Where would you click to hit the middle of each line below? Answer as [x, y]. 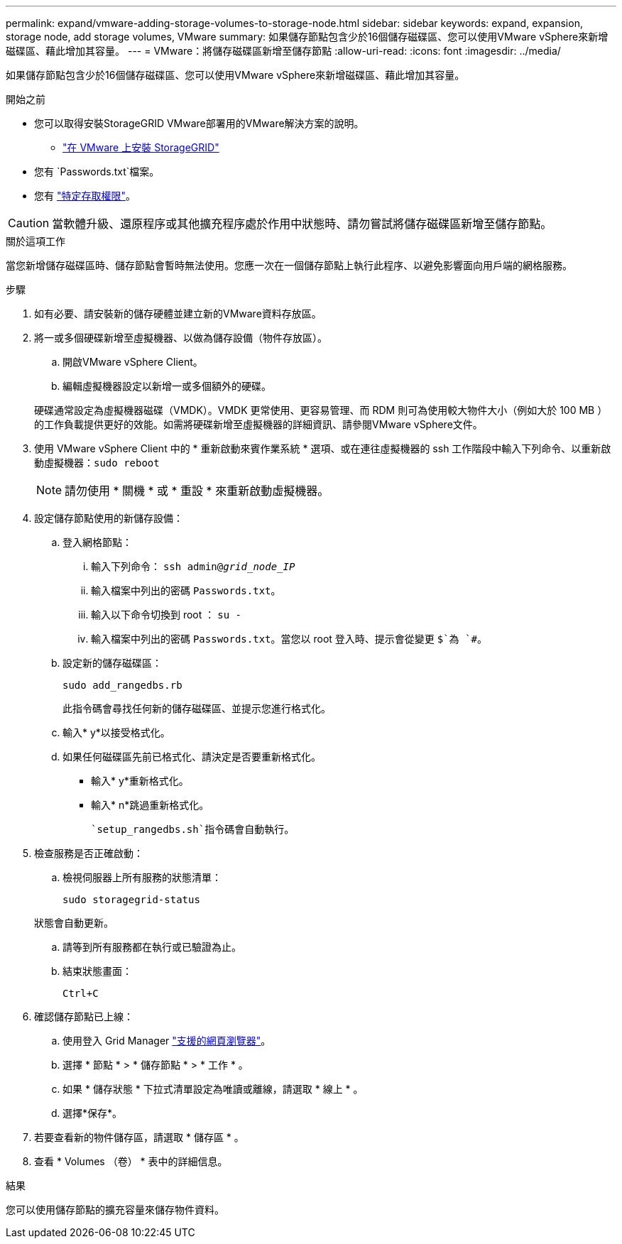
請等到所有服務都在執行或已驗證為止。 [152, 947]
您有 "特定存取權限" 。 [85, 196]
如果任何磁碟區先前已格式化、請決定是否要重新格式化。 [192, 757]
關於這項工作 [36, 241]
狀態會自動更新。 [74, 923]
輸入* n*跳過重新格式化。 [150, 805]
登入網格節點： [97, 542]
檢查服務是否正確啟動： [89, 853]
